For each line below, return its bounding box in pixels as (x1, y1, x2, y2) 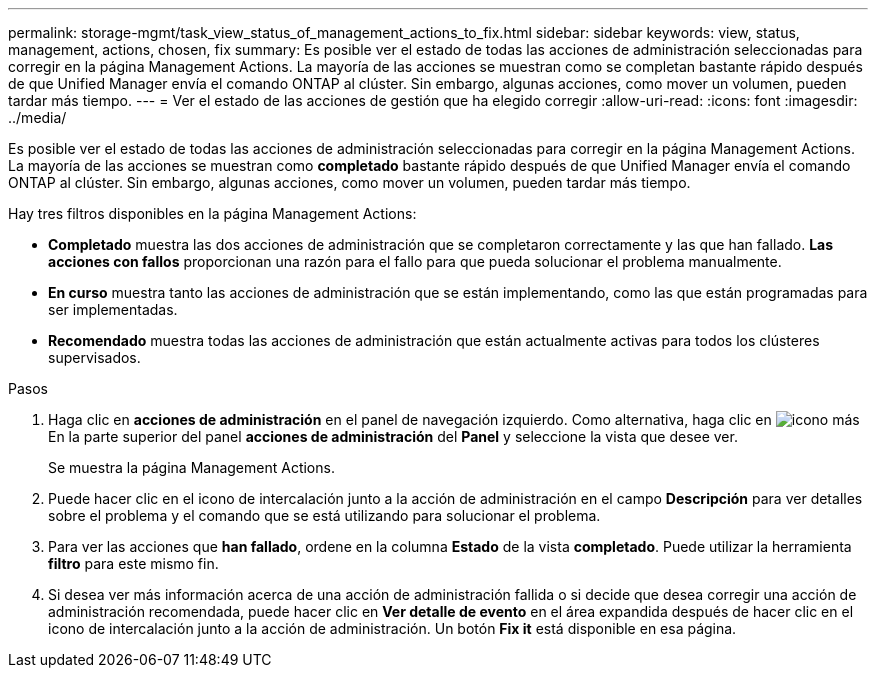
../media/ (8, 109, 67, 126)
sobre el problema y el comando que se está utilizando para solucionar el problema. (48, 507, 601, 524)
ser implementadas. (48, 301, 178, 318)
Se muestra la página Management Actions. (48, 459, 335, 476)
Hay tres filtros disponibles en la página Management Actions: (8, 205, 417, 222)
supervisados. (48, 349, 141, 366)
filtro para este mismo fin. (48, 555, 219, 572)
